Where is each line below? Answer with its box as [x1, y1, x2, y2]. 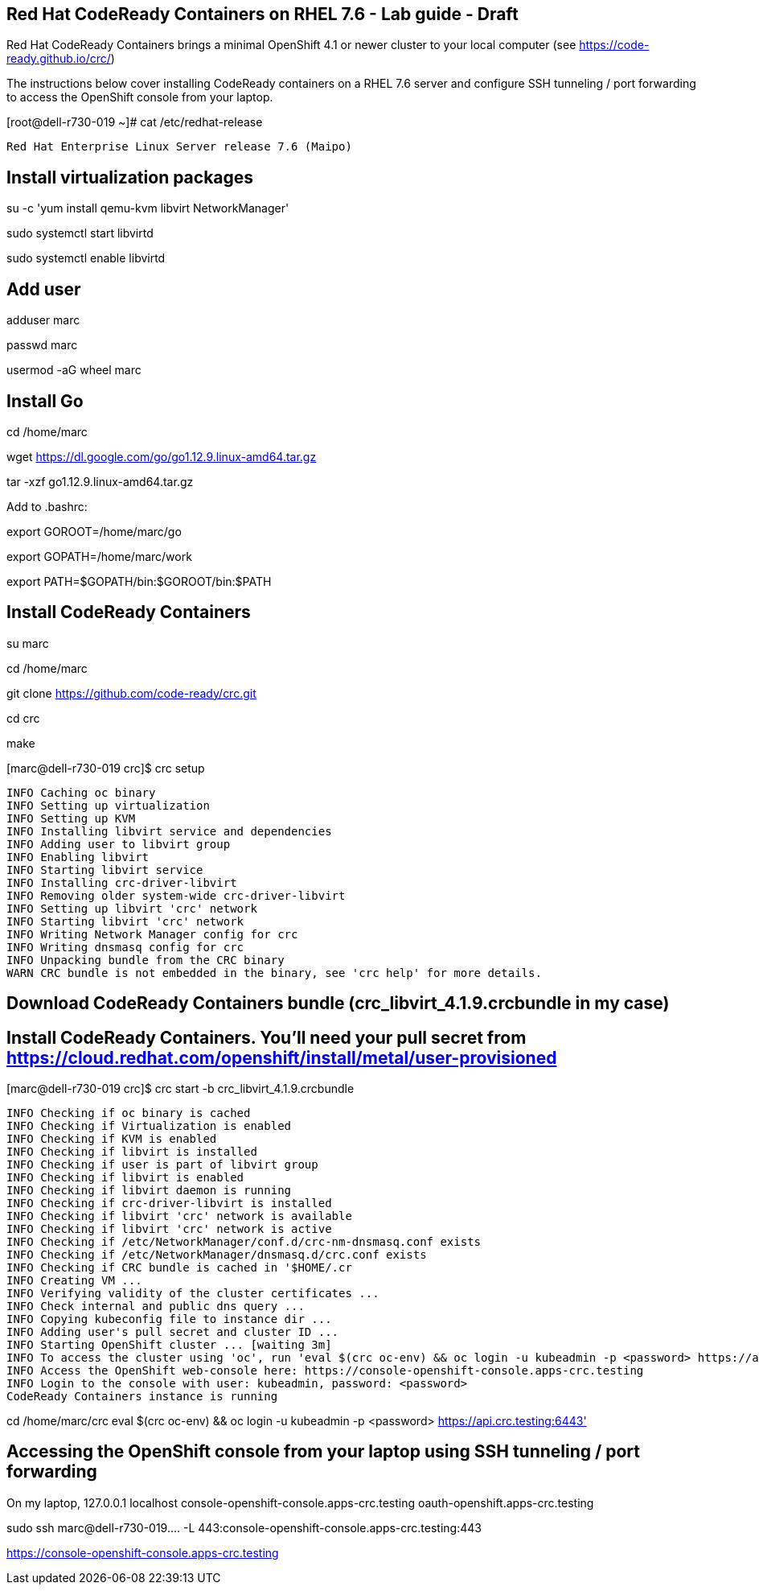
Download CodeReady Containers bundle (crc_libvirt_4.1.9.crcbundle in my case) [6, 993, 670, 1014]
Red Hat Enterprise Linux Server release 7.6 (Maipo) [6, 140, 352, 154]
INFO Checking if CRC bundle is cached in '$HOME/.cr [6, 1261, 352, 1275]
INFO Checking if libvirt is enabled [6, 1171, 244, 1185]
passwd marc [6, 338, 78, 352]
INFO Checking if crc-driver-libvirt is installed [6, 1197, 332, 1210]
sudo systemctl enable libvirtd [6, 251, 166, 266]
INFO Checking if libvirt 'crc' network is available [6, 1210, 352, 1223]
